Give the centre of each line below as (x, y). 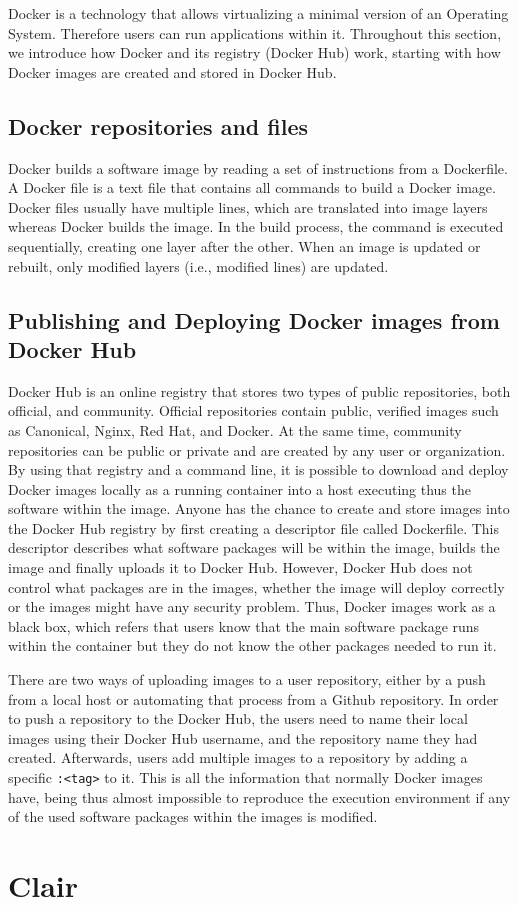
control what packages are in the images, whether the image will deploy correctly (256, 586)
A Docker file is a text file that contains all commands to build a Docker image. (252, 187)
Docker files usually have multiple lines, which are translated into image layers (248, 206)
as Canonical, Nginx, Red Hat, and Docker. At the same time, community (235, 429)
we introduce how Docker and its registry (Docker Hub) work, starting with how (254, 52)
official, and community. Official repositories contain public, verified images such (253, 410)
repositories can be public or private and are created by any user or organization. (257, 449)
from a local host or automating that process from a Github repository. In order (253, 698)
